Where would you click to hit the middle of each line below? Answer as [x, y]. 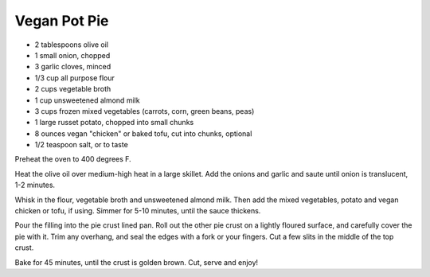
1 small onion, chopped [72, 55]
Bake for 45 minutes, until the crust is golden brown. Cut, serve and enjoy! [137, 262]
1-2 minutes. [35, 185]
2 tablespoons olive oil [72, 45]
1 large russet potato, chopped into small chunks [114, 123]
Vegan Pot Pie [62, 21]
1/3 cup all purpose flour [75, 78]
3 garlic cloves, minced [73, 67]
